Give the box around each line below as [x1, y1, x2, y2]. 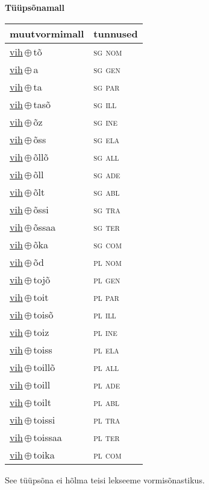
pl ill [93, 307, 116, 321]
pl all [93, 359, 119, 374]
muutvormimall [10, 26, 84, 40]
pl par [93, 289, 119, 304]
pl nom [93, 254, 122, 269]
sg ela [93, 132, 120, 146]
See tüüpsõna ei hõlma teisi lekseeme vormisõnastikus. [5, 473, 205, 486]
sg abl [93, 184, 120, 199]
